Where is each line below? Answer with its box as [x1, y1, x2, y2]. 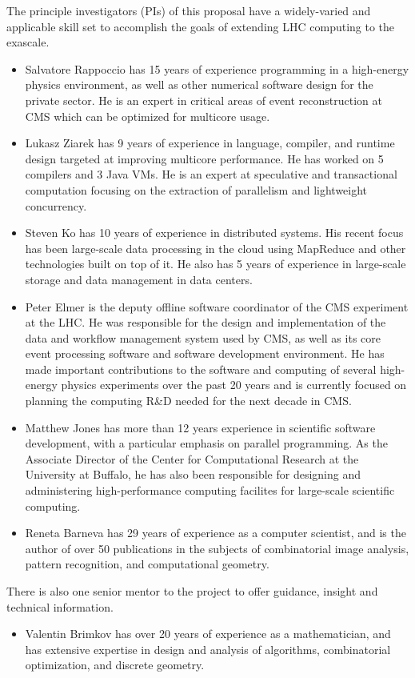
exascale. [6, 34, 50, 50]
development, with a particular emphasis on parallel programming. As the [25, 435, 388, 451]
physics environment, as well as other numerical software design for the [25, 76, 373, 93]
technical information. [6, 598, 114, 615]
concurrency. [25, 197, 87, 214]
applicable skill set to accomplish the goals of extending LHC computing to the [6, 18, 395, 34]
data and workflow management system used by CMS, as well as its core [25, 329, 381, 346]
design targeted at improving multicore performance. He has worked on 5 [25, 150, 384, 166]
